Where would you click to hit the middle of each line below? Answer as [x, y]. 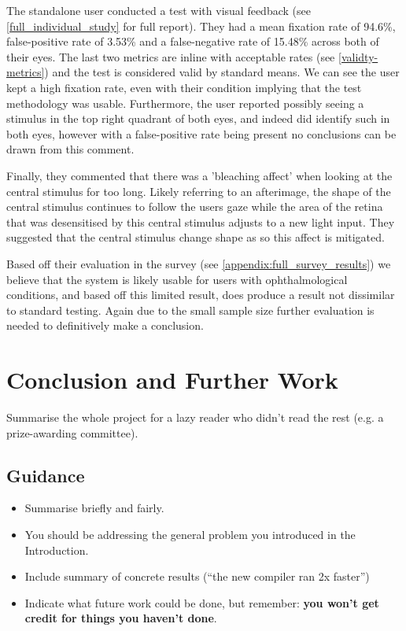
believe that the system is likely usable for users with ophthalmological [177, 279]
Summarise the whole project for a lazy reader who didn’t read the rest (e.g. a [195, 417]
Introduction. [57, 550]
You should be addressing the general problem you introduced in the [190, 534]
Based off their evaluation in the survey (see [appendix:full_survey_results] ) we [199, 263]
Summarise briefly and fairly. [94, 508]
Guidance [46, 475]
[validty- [358, 56]
